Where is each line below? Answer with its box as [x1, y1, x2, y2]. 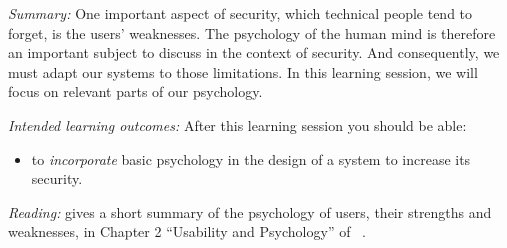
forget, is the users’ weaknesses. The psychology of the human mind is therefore [8, 22, 496, 43]
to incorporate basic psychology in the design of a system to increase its [31, 148, 471, 169]
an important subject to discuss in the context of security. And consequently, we [8, 42, 500, 63]
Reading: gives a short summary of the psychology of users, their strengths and [8, 201, 492, 222]
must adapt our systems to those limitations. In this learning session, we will [8, 61, 478, 82]
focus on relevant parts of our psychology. [8, 81, 263, 102]
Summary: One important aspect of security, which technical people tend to [8, 3, 473, 23]
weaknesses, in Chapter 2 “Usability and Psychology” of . [8, 221, 367, 242]
